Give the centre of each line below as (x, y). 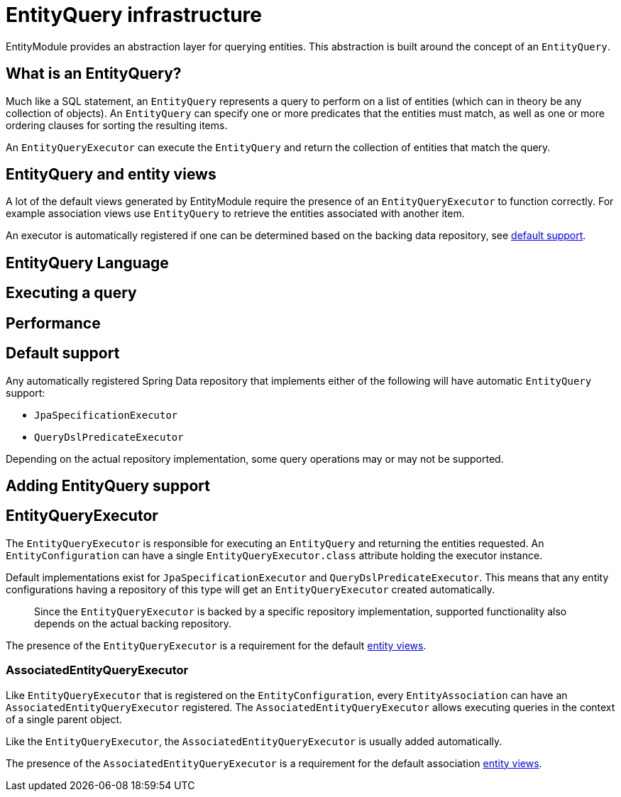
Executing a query (71, 293)
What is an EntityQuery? (94, 74)
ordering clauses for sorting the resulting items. (117, 125)
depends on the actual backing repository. (133, 623)
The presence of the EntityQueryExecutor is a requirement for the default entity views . (216, 645)
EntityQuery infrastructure (134, 15)
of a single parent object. (64, 719)
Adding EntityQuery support (108, 485)
